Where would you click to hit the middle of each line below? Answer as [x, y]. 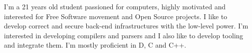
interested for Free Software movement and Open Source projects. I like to [116, 16]
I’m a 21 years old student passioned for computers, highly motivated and [115, 6]
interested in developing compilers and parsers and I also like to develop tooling [124, 35]
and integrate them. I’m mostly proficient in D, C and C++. [95, 45]
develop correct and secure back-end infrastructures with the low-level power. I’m [126, 26]
